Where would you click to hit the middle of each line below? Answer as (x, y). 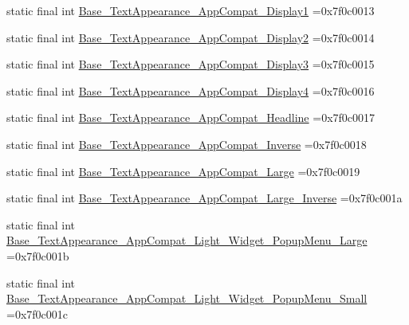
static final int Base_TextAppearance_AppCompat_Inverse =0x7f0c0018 (187, 144)
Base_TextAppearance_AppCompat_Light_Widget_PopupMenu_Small (187, 298)
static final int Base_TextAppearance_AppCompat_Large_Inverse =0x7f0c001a (204, 198)
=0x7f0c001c (37, 313)
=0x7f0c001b (38, 255)
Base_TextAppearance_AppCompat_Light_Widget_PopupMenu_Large (187, 240)
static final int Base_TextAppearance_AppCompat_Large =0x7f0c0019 (183, 171)
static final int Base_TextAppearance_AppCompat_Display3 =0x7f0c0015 (191, 64)
